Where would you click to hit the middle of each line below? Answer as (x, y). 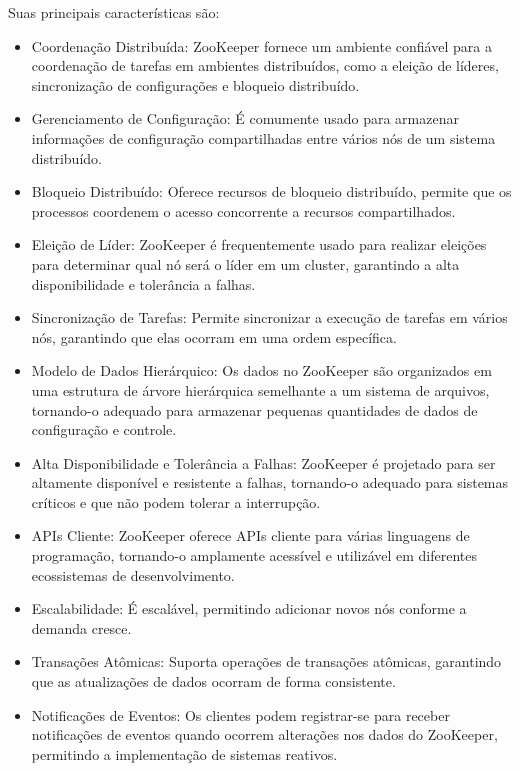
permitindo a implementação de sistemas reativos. (184, 753)
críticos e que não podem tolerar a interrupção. (176, 501)
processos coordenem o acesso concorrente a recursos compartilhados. (243, 210)
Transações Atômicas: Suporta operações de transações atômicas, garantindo (266, 661)
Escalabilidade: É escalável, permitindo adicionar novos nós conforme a (249, 608)
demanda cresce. (81, 627)
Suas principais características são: (114, 12)
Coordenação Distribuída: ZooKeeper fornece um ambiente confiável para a (261, 45)
